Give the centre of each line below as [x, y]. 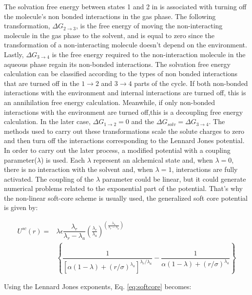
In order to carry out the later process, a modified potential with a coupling [117, 150]
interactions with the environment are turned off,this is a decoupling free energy [124, 112]
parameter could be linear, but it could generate [174, 179]
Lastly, [14, 54]
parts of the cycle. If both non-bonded [191, 83]
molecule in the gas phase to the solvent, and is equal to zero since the [109, 35]
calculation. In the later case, [47, 121]
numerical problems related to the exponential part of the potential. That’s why [123, 188]
